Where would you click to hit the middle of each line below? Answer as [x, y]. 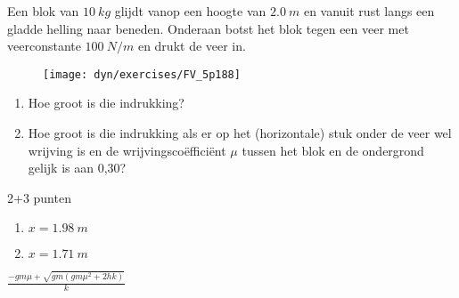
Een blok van [43, 11]
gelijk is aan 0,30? [77, 168]
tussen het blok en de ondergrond [333, 150]
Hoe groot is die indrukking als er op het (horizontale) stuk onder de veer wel [240, 133]
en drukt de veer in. [192, 46]
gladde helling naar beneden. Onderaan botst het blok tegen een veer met [208, 28]
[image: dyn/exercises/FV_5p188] [142, 74]
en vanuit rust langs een [369, 11]
